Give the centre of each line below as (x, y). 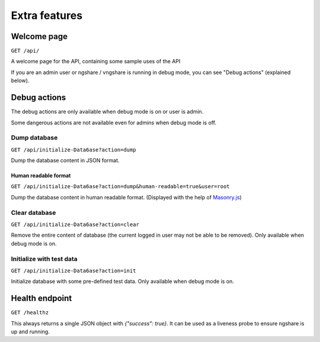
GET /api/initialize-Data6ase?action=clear (75, 224)
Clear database (33, 212)
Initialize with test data (44, 259)
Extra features (47, 15)
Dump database (34, 138)
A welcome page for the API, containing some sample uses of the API (96, 62)
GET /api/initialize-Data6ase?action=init (73, 270)
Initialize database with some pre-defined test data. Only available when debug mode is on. (122, 282)
